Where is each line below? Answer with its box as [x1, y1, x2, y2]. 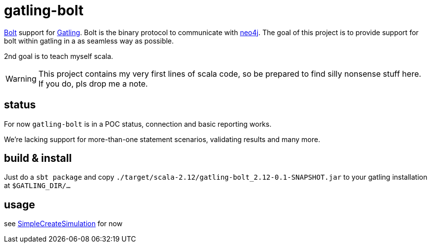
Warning [5, 73, 37, 84]
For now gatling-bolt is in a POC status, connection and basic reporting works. [4, 119, 272, 128]
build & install [4, 152, 72, 165]
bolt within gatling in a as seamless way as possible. [4, 36, 174, 45]
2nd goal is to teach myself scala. [4, 51, 113, 60]
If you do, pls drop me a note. [38, 78, 148, 89]
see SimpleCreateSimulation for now [4, 219, 123, 228]
